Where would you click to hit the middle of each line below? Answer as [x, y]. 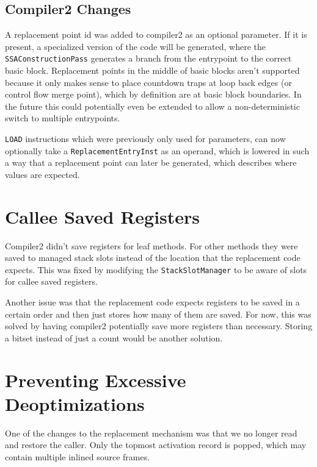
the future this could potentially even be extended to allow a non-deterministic [152, 106]
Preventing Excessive [96, 380]
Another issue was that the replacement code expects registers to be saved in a [152, 302]
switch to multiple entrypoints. [63, 118]
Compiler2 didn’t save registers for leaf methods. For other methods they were [151, 245]
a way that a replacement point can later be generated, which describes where [151, 162]
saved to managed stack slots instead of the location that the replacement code [153, 258]
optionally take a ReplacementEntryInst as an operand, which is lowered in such [157, 150]
